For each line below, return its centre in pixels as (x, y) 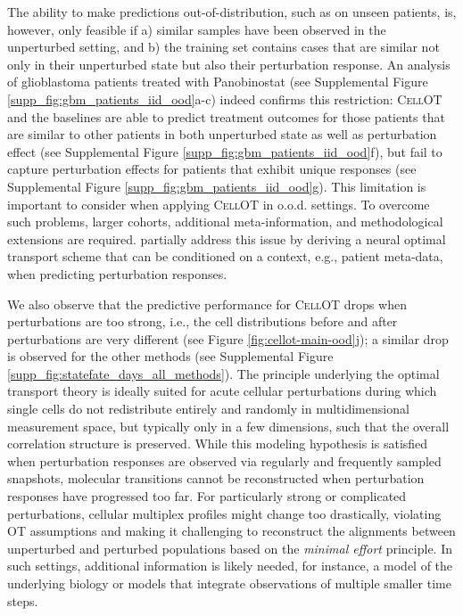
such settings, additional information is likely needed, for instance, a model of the (230, 566)
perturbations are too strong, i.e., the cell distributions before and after (203, 321)
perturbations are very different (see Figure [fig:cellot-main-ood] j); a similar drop (228, 338)
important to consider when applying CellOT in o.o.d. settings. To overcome (219, 204)
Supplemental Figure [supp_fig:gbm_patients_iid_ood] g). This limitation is (217, 186)
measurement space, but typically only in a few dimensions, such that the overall (228, 426)
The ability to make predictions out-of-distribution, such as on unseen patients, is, (232, 12)
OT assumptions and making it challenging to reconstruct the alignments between (231, 531)
